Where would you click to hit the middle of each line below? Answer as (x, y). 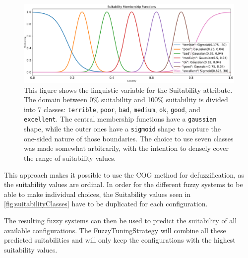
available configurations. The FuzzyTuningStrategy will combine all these (115, 230)
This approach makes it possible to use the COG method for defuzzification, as (124, 174)
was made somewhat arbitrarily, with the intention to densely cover (126, 148)
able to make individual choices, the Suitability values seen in (97, 194)
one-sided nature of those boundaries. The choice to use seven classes (129, 138)
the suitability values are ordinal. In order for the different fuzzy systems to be (124, 184)
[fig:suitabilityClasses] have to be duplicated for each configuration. (106, 204)
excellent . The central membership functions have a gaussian (120, 119)
